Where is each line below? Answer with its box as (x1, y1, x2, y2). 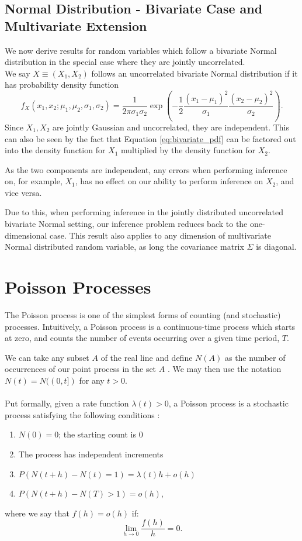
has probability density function (5, 78, 119, 91)
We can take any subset (5, 351, 89, 363)
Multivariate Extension (5, 16, 147, 35)
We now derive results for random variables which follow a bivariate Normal (5, 44, 277, 56)
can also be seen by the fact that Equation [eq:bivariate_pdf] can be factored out (5, 132, 296, 144)
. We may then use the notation (167, 363, 282, 375)
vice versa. (5, 186, 42, 198)
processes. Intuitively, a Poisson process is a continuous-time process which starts (5, 320, 296, 332)
